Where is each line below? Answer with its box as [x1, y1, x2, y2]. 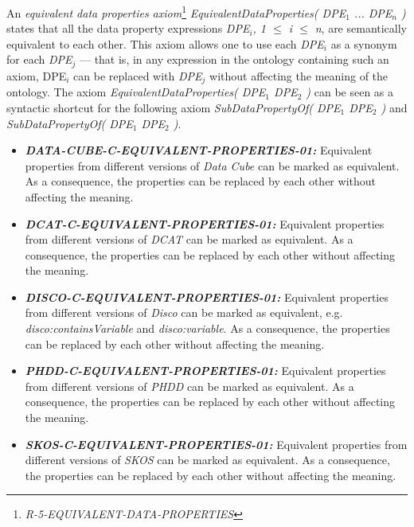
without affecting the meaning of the [209, 67, 389, 84]
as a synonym [330, 35, 397, 52]
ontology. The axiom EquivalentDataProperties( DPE [6, 84, 266, 100]
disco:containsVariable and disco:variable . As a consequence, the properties [25, 320, 390, 337]
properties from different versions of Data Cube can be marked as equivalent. [25, 157, 400, 174]
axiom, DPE [6, 67, 67, 84]
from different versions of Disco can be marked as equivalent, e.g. [25, 304, 343, 321]
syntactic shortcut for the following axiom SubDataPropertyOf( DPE [6, 99, 341, 115]
